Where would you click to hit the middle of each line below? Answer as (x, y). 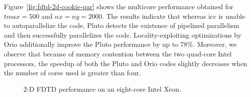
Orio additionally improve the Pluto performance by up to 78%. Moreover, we (120, 44)
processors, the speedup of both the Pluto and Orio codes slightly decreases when (126, 63)
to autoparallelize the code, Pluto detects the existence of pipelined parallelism (122, 25)
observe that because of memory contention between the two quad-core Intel (118, 53)
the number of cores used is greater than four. (72, 73)
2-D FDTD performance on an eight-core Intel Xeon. (102, 89)
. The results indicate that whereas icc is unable (174, 16)
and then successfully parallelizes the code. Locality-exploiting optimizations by (123, 35)
